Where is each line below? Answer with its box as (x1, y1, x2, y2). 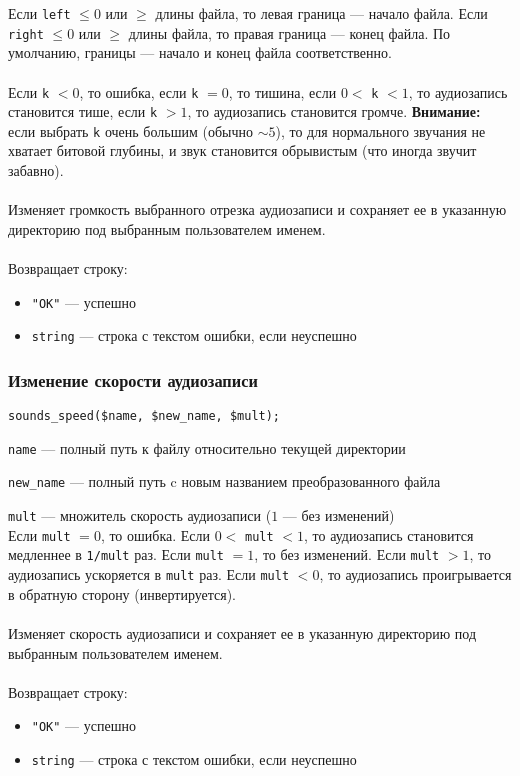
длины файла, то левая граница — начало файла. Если (155, 3, 488, 23)
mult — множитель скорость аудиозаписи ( (8, 505, 272, 526)
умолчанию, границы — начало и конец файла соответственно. (8, 42, 392, 63)
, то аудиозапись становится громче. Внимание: (187, 101, 481, 122)
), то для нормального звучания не (275, 120, 486, 141)
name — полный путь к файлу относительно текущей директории (8, 437, 406, 458)
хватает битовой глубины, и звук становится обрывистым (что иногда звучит (8, 140, 477, 161)
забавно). (8, 160, 64, 181)
